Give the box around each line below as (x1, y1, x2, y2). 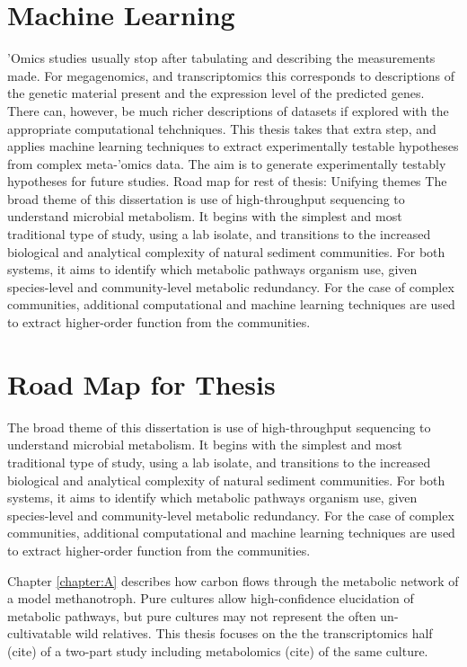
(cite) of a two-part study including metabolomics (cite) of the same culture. (7, 641, 428, 660)
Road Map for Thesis (7, 365, 276, 402)
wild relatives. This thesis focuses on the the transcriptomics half (75, 624, 433, 643)
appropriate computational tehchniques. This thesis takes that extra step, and (7, 119, 436, 138)
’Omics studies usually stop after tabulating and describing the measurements (7, 49, 436, 67)
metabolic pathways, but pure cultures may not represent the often (7, 606, 376, 625)
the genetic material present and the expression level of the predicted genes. (7, 84, 425, 102)
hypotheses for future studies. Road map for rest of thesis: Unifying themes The (7, 172, 447, 191)
